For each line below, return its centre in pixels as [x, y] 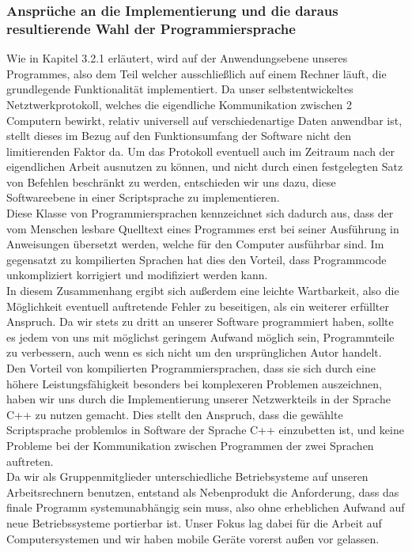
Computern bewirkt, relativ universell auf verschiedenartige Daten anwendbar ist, [204, 120]
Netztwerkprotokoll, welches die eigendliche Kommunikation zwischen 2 [179, 104]
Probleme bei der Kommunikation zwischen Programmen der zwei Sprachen [190, 445]
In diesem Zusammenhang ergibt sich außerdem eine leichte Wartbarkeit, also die [203, 291]
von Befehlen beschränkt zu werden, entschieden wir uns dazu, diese [171, 181]
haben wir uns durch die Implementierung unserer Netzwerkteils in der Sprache [198, 399]
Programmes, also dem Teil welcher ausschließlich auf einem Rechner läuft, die [197, 73]
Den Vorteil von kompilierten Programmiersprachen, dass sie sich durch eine [191, 368]
